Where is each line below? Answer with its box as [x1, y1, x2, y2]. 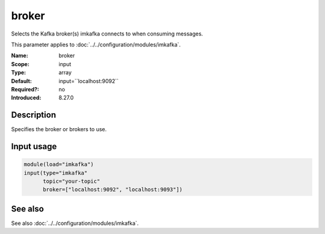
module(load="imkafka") [23, 161, 94, 168]
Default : [11, 77, 32, 84]
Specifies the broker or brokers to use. [11, 126, 107, 133]
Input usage [11, 141, 57, 152]
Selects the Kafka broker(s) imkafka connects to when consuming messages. [11, 30, 203, 37]
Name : [11, 52, 28, 60]
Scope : [11, 60, 29, 67]
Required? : [11, 85, 39, 93]
